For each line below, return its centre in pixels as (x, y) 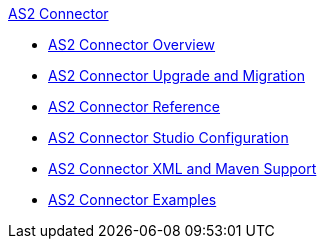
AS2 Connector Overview (132, 44)
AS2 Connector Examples (132, 199)
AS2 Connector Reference (134, 106)
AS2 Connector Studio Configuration (168, 137)
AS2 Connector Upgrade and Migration (176, 75)
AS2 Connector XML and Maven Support (182, 168)
